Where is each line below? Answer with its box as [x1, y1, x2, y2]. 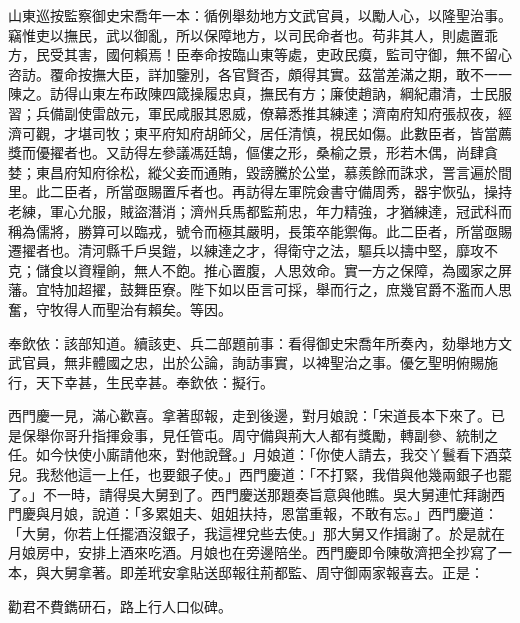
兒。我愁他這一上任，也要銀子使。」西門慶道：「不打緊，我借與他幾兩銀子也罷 [8, 464, 512, 485]
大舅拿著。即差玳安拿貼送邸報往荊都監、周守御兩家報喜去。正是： [49, 562, 484, 583]
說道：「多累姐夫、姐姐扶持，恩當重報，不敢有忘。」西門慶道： [91, 503, 498, 524]
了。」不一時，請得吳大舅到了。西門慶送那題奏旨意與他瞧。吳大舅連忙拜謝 [8, 483, 491, 504]
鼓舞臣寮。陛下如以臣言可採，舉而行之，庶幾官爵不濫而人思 [119, 279, 512, 300]
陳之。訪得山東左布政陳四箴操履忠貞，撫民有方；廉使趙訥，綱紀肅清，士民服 [8, 83, 512, 104]
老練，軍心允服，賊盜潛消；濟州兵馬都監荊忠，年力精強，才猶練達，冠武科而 [8, 200, 512, 221]
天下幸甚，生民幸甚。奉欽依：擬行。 [35, 371, 274, 392]
